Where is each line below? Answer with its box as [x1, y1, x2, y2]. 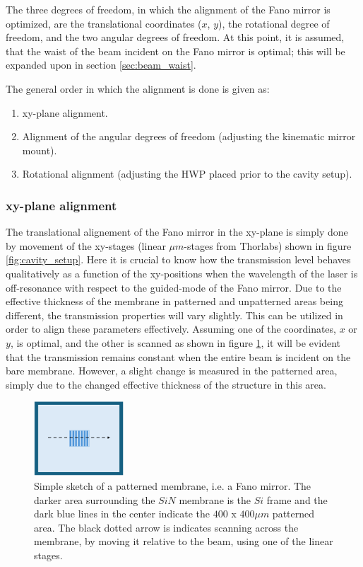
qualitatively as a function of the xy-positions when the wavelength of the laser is [6, 265, 358, 280]
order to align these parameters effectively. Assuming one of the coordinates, [6, 321, 336, 336]
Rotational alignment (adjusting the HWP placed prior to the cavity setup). [22, 166, 352, 181]
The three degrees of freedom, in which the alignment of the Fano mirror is [6, 2, 331, 16]
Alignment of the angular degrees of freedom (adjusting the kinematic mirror [22, 129, 356, 144]
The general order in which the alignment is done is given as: [6, 81, 270, 96]
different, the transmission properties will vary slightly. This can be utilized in [6, 307, 343, 322]
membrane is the [179, 492, 251, 507]
